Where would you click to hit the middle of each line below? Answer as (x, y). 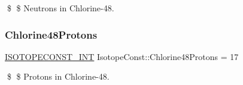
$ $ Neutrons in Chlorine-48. (60, 8)
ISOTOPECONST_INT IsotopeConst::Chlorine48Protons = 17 (122, 56)
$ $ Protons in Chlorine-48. (58, 76)
